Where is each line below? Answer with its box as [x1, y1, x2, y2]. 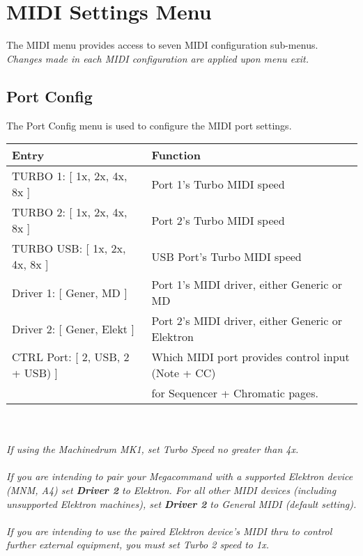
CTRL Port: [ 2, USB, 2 [12, 349, 130, 365]
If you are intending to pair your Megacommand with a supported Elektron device [6, 469, 353, 484]
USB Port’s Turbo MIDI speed [151, 248, 302, 264]
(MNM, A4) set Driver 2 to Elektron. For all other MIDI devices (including [6, 483, 337, 498]
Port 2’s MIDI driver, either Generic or [151, 312, 342, 329]
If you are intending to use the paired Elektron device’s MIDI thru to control [6, 523, 332, 538]
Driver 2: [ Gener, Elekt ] [12, 320, 134, 337]
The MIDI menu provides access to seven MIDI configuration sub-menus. [6, 38, 318, 52]
